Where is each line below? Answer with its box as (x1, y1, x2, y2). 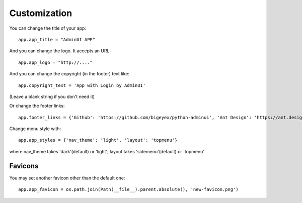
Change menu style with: (9, 126, 61, 132)
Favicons (9, 161, 39, 170)
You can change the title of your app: (9, 25, 87, 31)
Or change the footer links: (9, 103, 65, 109)
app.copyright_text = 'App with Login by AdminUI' (18, 82, 146, 88)
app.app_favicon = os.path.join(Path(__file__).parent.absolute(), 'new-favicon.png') (18, 186, 239, 192)
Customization (9, 8, 72, 19)
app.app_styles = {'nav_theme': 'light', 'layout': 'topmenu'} (18, 137, 178, 143)
